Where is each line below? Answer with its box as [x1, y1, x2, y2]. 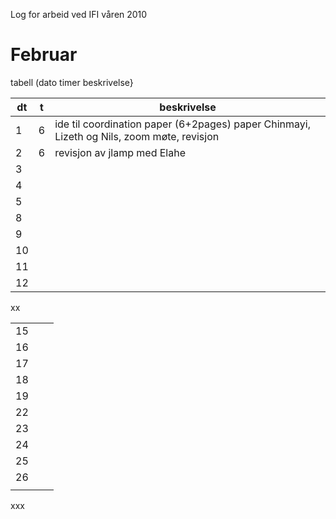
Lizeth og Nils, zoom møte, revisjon [54, 129, 220, 143]
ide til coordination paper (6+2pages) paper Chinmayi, [54, 117, 311, 131]
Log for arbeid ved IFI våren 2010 [10, 9, 148, 20]
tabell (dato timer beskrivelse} [10, 76, 134, 88]
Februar [10, 44, 78, 66]
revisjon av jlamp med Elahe [54, 145, 187, 159]
